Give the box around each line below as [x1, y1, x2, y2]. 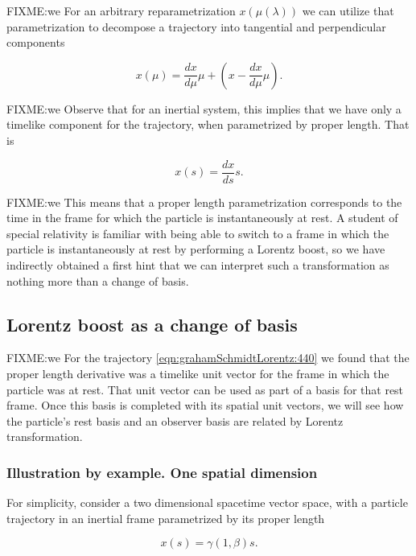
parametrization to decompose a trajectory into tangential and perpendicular [6, 18, 386, 35]
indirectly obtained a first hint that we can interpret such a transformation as [6, 257, 389, 273]
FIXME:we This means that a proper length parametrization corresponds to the [6, 193, 402, 210]
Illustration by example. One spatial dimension [6, 462, 318, 482]
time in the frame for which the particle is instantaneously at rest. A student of [6, 209, 398, 226]
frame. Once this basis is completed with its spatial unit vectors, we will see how [6, 397, 404, 414]
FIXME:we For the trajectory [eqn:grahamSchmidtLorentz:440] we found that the [6, 349, 410, 366]
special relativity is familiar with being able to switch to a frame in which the [6, 224, 389, 241]
